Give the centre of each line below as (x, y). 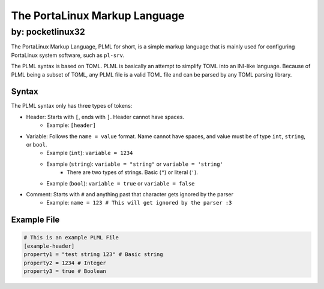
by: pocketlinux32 (48, 32)
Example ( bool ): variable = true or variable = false (121, 183)
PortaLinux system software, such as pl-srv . (68, 55)
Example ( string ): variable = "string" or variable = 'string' (135, 164)
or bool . (37, 145)
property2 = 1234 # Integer (65, 263)
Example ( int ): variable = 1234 (90, 153)
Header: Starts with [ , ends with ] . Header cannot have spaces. (105, 117)
